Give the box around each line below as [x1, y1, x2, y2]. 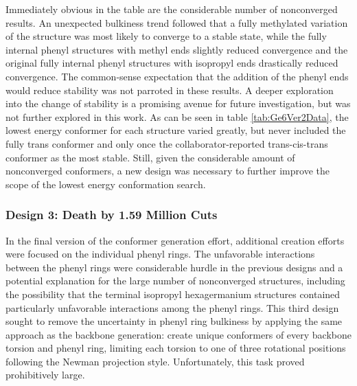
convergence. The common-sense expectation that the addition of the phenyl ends [5, 69, 349, 83]
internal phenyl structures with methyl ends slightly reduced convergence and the [5, 42, 348, 56]
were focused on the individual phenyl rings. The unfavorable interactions [5, 247, 315, 261]
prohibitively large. [5, 367, 85, 382]
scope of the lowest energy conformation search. [5, 177, 206, 191]
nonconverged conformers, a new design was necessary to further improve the [5, 163, 330, 178]
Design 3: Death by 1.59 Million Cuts [5, 206, 218, 223]
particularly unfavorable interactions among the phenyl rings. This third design [5, 300, 339, 315]
